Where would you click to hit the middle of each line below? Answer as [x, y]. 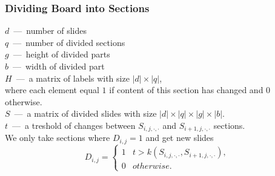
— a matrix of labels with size [73, 78]
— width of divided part [59, 66]
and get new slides [180, 138]
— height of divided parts [61, 54]
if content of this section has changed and [186, 90]
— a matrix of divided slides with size [85, 113]
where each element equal [52, 90]
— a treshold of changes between [74, 125]
